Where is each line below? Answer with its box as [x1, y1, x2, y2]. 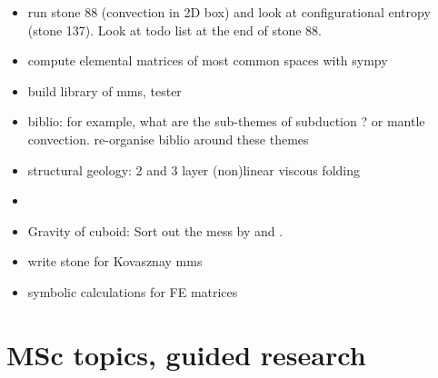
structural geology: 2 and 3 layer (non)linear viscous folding [27, 160, 360, 179]
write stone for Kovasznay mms [27, 252, 203, 271]
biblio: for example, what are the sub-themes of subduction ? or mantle [27, 112, 425, 131]
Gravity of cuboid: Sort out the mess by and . [27, 221, 284, 240]
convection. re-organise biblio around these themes [27, 129, 309, 148]
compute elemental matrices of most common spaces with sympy [27, 51, 388, 70]
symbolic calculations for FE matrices [27, 282, 238, 301]
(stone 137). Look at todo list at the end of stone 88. [27, 20, 322, 39]
